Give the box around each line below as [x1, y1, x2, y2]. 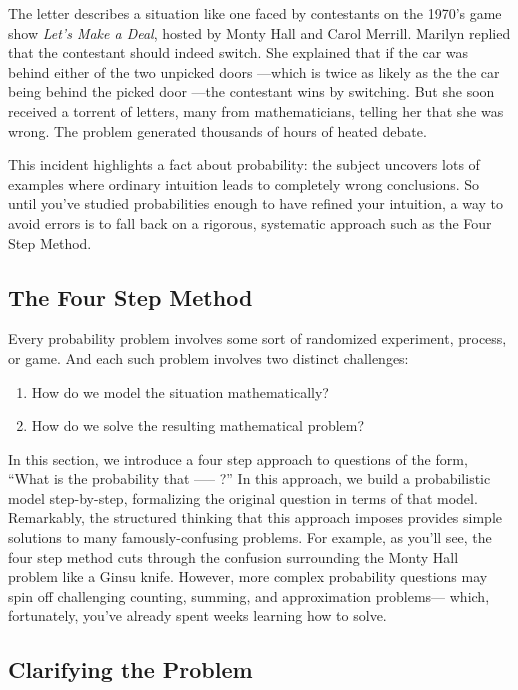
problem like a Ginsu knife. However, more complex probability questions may [8, 566, 488, 587]
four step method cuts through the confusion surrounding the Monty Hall [8, 546, 459, 567]
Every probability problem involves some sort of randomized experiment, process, [8, 328, 507, 349]
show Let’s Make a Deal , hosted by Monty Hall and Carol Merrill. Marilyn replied [8, 22, 511, 43]
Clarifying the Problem [8, 654, 253, 685]
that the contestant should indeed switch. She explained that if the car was [8, 42, 469, 63]
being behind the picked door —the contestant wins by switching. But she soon [8, 81, 495, 102]
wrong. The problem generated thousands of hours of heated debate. [8, 120, 427, 141]
